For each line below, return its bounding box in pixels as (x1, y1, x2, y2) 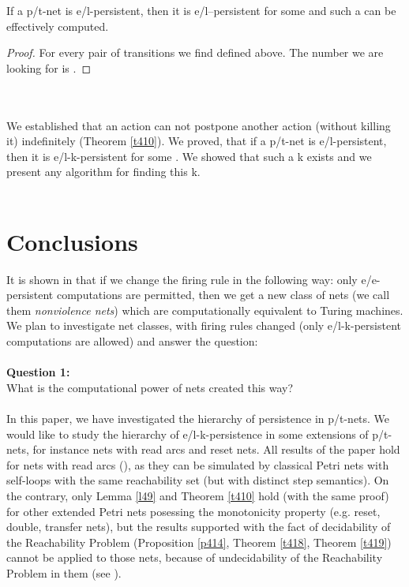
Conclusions (6, 225, 138, 257)
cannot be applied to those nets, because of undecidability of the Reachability (6, 549, 383, 566)
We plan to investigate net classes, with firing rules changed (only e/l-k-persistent (6, 317, 401, 334)
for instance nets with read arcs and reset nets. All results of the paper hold (32, 441, 400, 458)
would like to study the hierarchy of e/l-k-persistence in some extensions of (6, 425, 369, 442)
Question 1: (6, 364, 70, 380)
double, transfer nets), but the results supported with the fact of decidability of (6, 518, 391, 535)
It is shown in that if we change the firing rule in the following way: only (6, 271, 358, 287)
